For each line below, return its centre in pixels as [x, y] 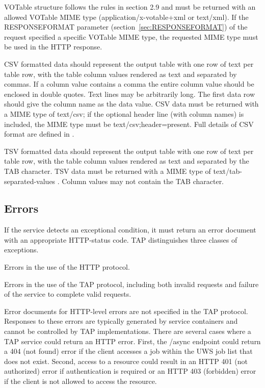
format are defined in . [39, 134]
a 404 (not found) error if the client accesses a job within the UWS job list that [128, 351]
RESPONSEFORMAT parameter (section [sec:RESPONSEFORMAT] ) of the [126, 27]
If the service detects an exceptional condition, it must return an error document [130, 230]
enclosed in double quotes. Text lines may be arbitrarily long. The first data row [130, 94]
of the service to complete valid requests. [68, 294]
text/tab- [228, 171]
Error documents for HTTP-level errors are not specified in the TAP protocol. [126, 311]
